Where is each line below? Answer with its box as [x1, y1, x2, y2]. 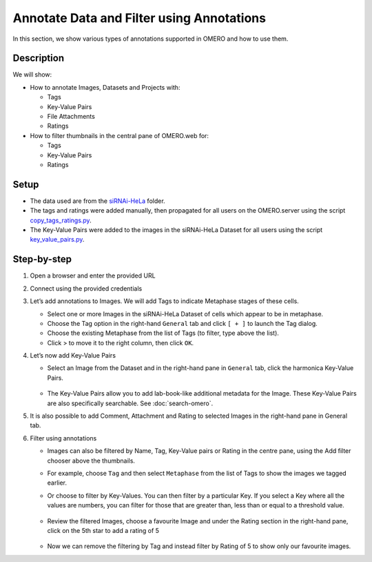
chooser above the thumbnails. [47, 456, 136, 465]
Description [12, 52, 65, 64]
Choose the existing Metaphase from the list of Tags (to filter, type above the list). [47, 329, 279, 338]
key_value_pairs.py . [30, 235, 85, 244]
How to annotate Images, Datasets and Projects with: [30, 83, 180, 91]
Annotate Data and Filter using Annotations [12, 10, 267, 26]
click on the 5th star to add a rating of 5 [47, 526, 160, 534]
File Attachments [47, 113, 96, 121]
